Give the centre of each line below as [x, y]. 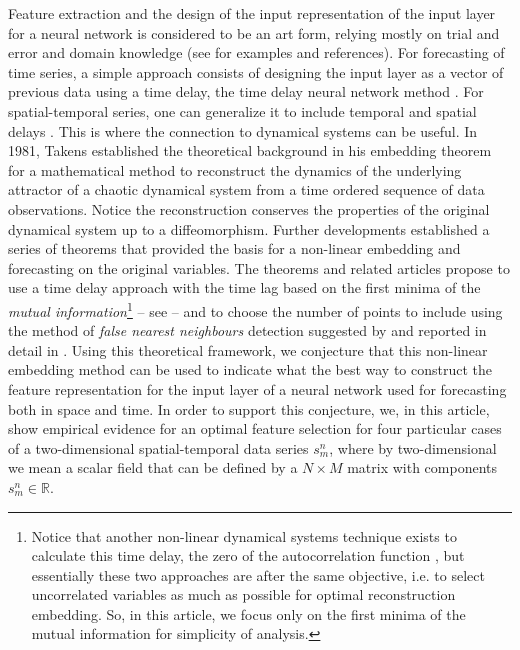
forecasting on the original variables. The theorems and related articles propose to [259, 267]
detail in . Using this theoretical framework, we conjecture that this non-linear [248, 349]
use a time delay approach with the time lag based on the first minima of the [244, 287]
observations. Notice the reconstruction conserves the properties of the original [249, 208]
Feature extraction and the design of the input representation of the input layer [252, 13]
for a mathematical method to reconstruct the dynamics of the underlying [235, 169]
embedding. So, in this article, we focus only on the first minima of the [248, 613]
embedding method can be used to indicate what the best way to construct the [250, 369]
